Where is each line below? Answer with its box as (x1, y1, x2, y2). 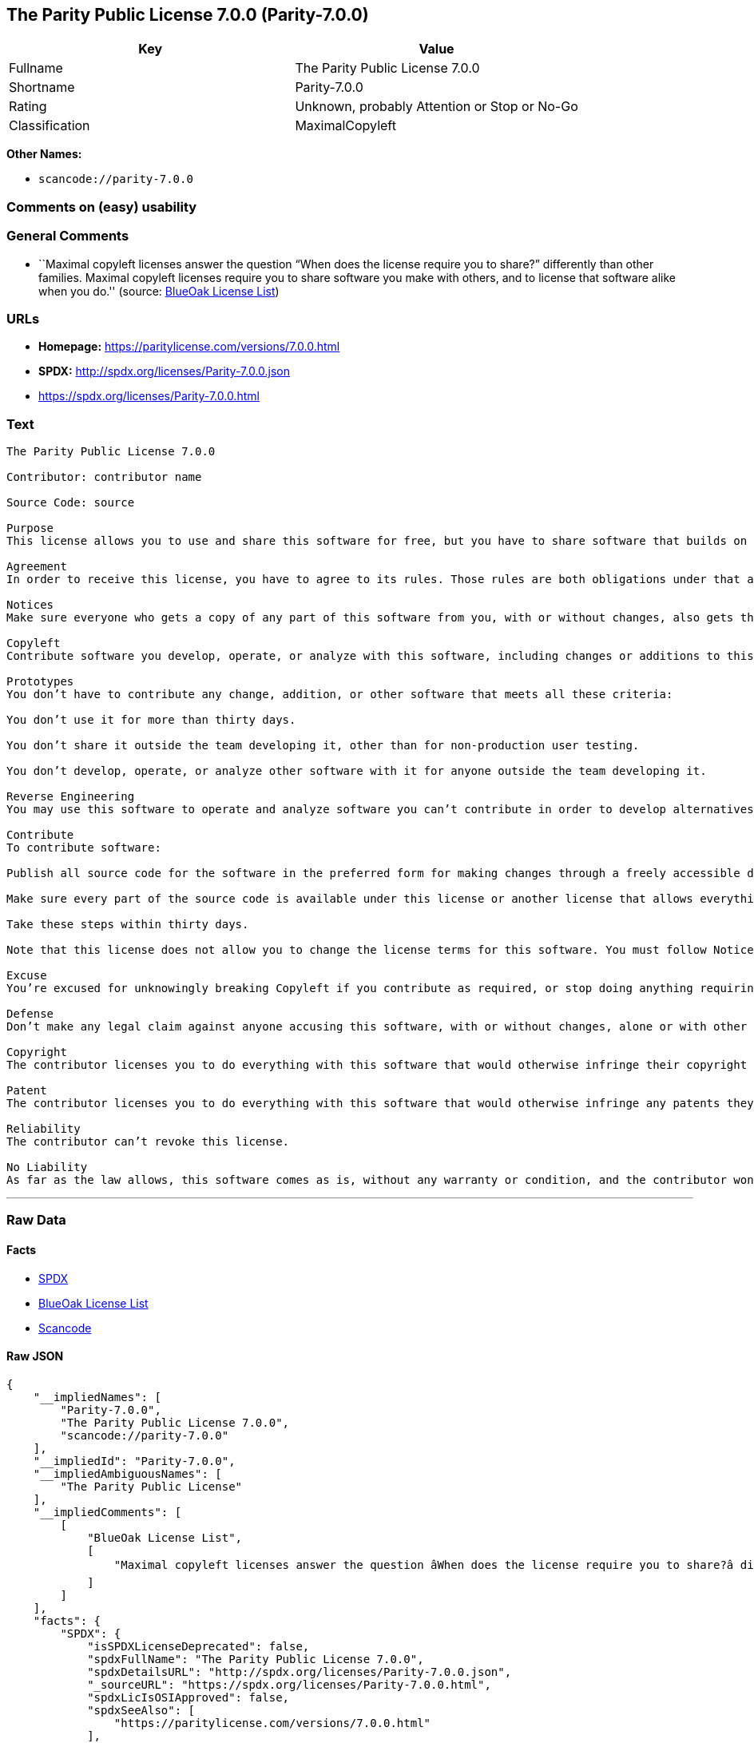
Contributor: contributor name (6, 470, 202, 484)
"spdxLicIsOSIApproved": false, (87, 1690, 290, 1704)
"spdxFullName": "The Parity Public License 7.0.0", (87, 1652, 424, 1666)
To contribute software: (6, 841, 161, 855)
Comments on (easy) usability (6, 198, 197, 215)
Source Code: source (6, 496, 135, 510)
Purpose (6, 522, 54, 535)
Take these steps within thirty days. (6, 918, 249, 931)
